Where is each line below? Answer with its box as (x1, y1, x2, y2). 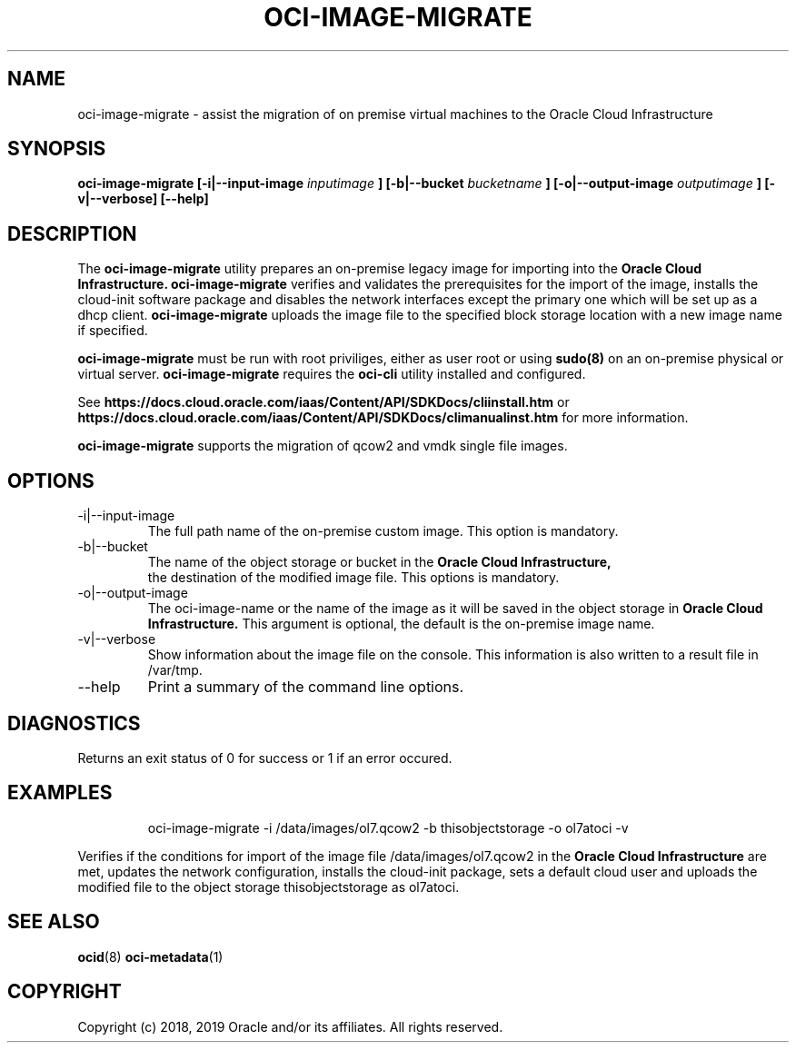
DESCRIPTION (7, 222, 137, 245)
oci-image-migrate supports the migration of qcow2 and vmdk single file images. (77, 438, 568, 454)
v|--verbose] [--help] (77, 191, 209, 207)
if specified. (77, 322, 148, 339)
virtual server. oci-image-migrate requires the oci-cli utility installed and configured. (77, 366, 586, 382)
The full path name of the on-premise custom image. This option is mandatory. (147, 523, 619, 540)
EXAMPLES (7, 781, 113, 805)
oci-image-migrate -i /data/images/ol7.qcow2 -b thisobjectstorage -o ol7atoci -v (147, 819, 629, 836)
